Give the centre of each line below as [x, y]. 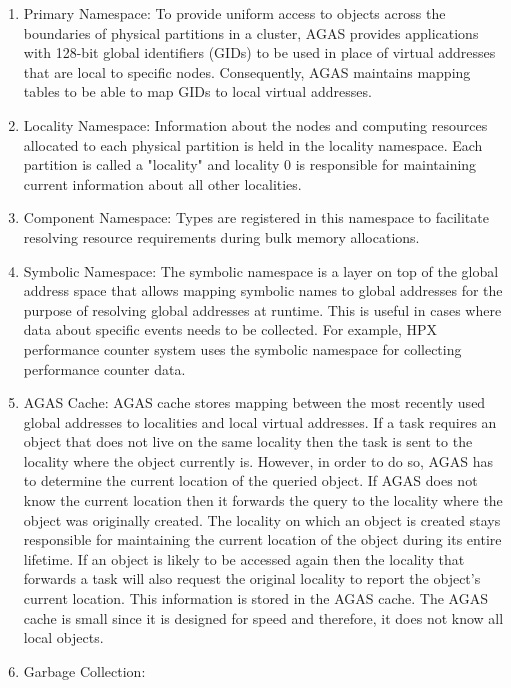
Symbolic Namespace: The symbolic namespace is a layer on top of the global [261, 270]
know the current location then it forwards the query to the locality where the [263, 500]
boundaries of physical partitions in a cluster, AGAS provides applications [251, 32]
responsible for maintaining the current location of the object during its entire [262, 539]
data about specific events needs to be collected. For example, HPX [230, 329]
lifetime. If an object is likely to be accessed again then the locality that [244, 558]
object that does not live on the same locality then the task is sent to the [248, 441]
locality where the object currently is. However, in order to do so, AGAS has [258, 460]
